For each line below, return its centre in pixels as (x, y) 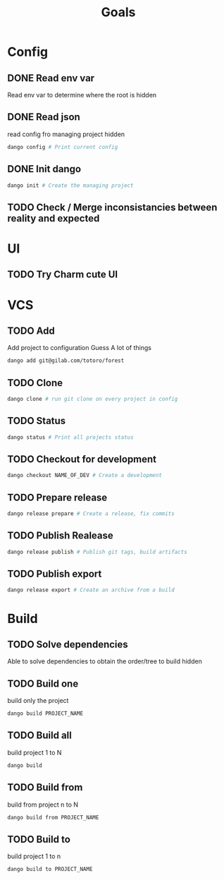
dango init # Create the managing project (70, 185)
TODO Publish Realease (61, 536)
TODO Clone (35, 383)
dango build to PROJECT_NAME (50, 869)
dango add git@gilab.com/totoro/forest (66, 361)
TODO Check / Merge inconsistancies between (112, 207)
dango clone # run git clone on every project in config (93, 399)
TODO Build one (43, 683)
